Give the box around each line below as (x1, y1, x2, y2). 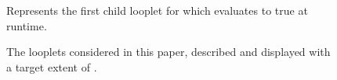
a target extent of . (6, 58, 97, 75)
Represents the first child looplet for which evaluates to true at (6, 2, 308, 18)
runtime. (6, 17, 47, 33)
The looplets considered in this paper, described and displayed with (6, 43, 331, 60)
